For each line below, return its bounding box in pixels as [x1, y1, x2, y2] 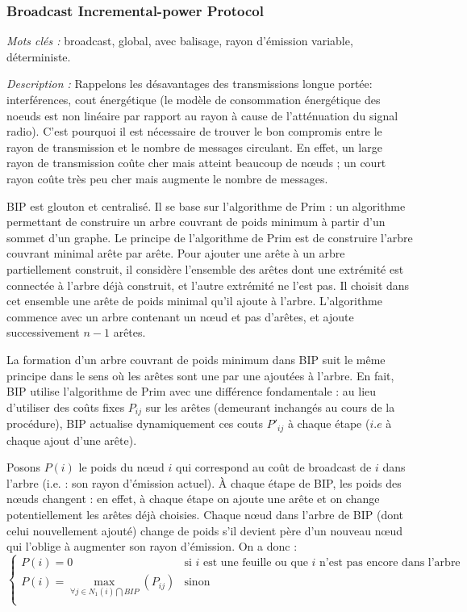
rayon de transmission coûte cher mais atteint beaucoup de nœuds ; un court [6, 154, 386, 171]
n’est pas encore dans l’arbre [319, 557, 461, 569]
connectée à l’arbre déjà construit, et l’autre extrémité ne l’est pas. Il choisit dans [6, 276, 410, 293]
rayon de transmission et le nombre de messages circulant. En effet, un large [6, 138, 382, 155]
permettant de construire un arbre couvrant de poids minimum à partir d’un [6, 213, 386, 230]
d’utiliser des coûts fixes [6, 398, 125, 415]
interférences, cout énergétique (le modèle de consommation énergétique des [6, 91, 381, 107]
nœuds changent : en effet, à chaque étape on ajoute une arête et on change [6, 490, 380, 507]
